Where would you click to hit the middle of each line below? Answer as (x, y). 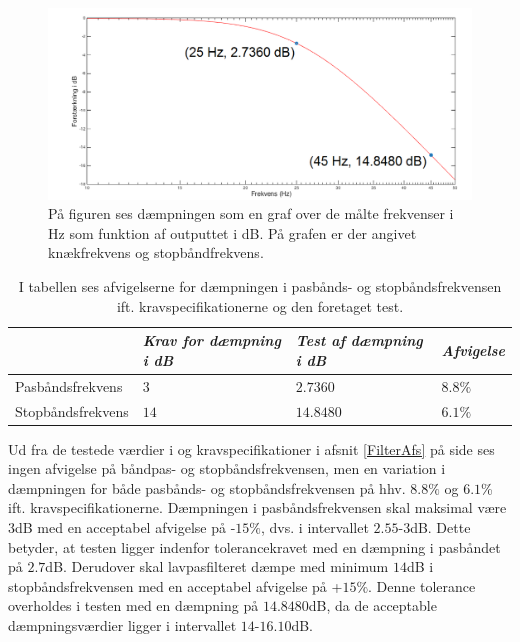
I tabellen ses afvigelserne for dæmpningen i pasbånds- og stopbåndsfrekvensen (260, 286)
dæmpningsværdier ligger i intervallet (122, 624)
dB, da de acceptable (372, 605)
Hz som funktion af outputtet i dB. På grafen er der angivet (232, 232)
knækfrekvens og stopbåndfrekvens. (156, 252)
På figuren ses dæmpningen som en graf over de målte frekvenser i (251, 213)
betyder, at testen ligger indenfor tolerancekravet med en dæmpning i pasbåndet (254, 546)
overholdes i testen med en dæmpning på (133, 605)
